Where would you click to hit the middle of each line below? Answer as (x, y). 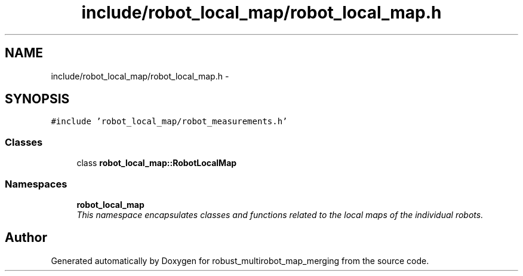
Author (26, 238)
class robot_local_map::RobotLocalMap (157, 163)
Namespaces (36, 184)
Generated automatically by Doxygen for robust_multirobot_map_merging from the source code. (240, 260)
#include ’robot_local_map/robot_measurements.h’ (169, 122)
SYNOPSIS (37, 99)
